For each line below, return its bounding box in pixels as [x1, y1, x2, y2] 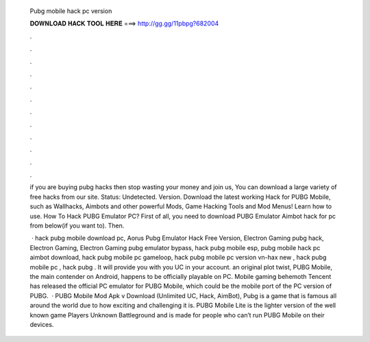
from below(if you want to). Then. [29, 221, 125, 230]
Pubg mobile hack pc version [29, 7, 112, 15]
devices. [29, 320, 54, 328]
